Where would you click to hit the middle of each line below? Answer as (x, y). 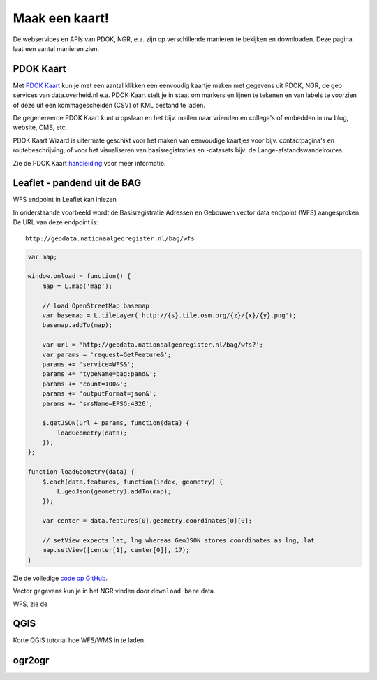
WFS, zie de (30, 604)
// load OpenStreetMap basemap (96, 305)
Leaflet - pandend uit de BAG (77, 183)
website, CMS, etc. (40, 128)
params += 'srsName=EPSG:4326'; (98, 403)
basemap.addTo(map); (77, 325)
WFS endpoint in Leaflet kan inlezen (65, 200)
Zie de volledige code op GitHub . (60, 578)
